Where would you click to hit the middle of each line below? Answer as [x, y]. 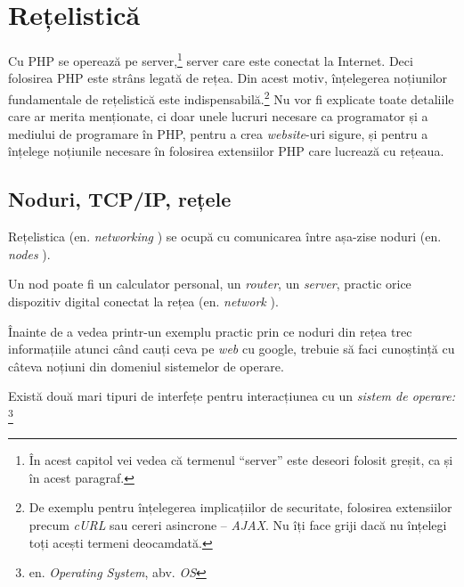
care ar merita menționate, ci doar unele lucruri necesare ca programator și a [218, 116]
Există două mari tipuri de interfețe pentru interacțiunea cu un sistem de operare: [232, 396]
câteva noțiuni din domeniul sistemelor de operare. [146, 366]
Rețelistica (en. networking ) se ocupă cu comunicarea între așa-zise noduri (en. [225, 236]
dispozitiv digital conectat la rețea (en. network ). [143, 301]
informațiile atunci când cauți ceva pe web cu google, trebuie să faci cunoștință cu [232, 349]
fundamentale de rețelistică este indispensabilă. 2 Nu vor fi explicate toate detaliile [231, 97]
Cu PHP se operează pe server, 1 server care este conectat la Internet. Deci [211, 59]
